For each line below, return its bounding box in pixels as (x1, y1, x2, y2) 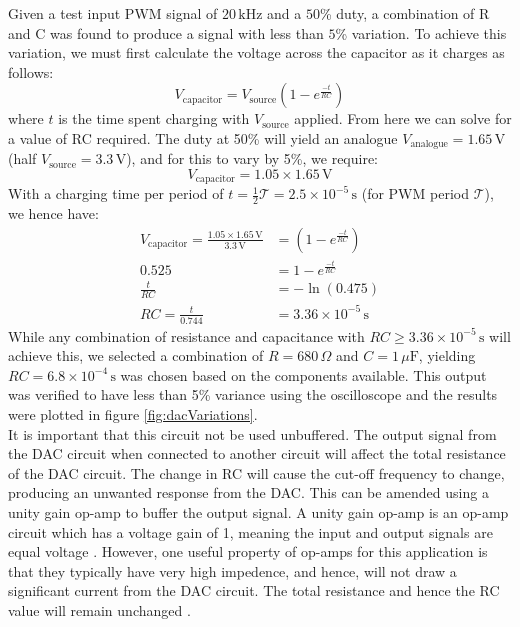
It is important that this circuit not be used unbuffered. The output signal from (8, 423, 497, 444)
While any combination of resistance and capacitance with (8, 325, 365, 346)
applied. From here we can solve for (294, 108, 512, 129)
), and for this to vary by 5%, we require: (126, 148, 379, 169)
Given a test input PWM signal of (8, 3, 218, 23)
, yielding (418, 345, 476, 366)
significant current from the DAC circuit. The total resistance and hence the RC (8, 580, 500, 601)
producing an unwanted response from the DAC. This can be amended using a (8, 482, 489, 503)
